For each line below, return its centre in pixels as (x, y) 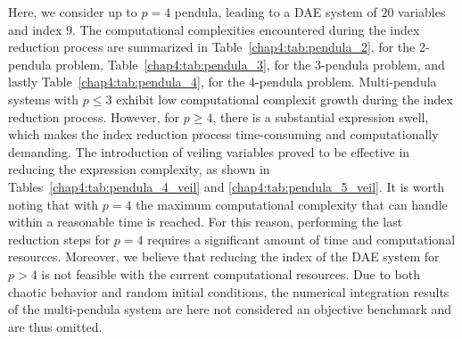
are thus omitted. (55, 326)
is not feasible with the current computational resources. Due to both (231, 273)
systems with (44, 99)
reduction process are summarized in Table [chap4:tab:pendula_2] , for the (212, 47)
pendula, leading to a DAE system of (276, 12)
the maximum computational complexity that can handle (292, 204)
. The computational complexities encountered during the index (246, 29)
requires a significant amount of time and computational (301, 239)
